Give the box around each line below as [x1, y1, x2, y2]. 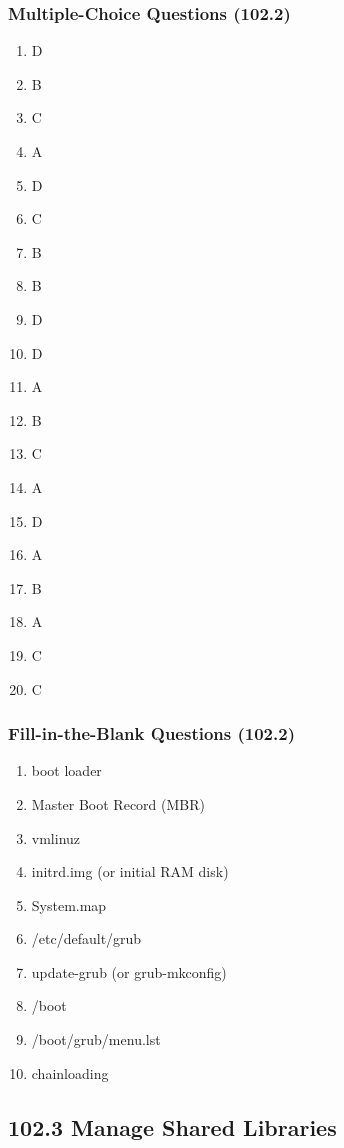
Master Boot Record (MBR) [31, 793, 205, 814]
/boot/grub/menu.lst [31, 1029, 161, 1050]
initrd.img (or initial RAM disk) [31, 861, 229, 882]
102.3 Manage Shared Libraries [8, 1111, 337, 1142]
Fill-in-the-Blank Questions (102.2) [8, 721, 295, 746]
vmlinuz [31, 827, 81, 848]
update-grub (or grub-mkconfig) [31, 961, 227, 982]
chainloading [31, 1062, 109, 1083]
